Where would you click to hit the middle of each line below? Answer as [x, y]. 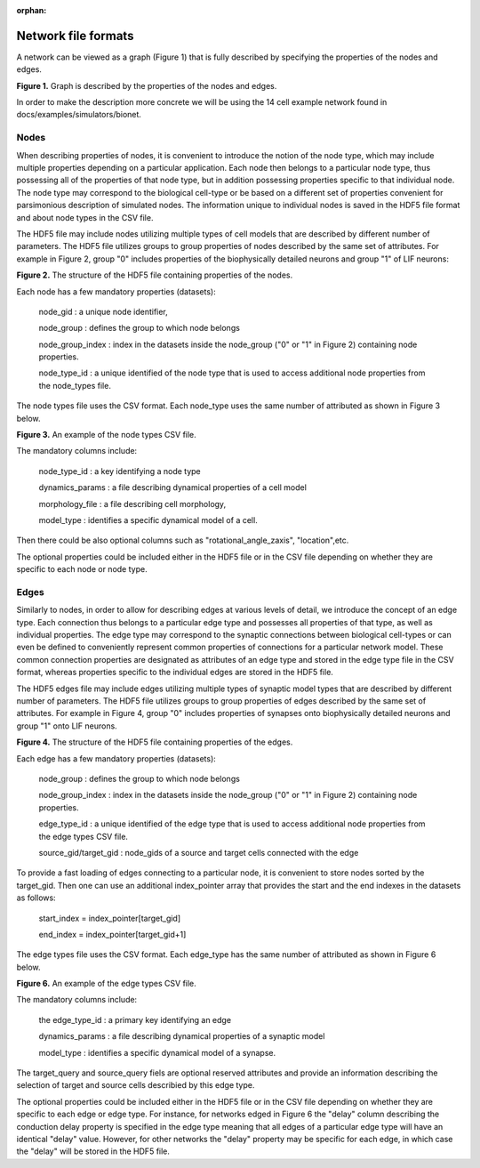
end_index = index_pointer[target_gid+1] [112, 934]
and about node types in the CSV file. [85, 217]
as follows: [36, 898]
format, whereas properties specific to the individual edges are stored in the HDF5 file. [175, 673]
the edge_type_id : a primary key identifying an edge [135, 1019]
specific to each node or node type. [82, 569]
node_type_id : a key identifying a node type [120, 471]
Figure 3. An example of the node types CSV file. [107, 435]
